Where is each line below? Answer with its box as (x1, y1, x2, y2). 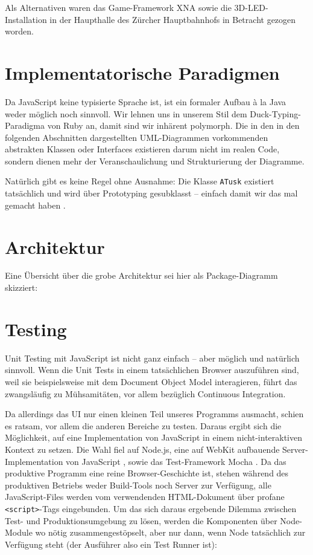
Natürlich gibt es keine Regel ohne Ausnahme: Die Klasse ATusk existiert (5, 175, 274, 187)
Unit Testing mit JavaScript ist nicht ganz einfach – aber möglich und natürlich (5, 351, 300, 364)
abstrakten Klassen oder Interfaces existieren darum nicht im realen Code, (5, 143, 280, 155)
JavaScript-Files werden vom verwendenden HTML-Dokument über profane (5, 490, 285, 503)
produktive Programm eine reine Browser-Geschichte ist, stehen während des (5, 467, 289, 479)
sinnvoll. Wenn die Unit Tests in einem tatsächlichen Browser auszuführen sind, (5, 363, 299, 376)
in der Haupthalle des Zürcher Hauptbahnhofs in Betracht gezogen (49, 13, 296, 25)
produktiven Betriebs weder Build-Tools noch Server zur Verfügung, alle (5, 478, 271, 491)
